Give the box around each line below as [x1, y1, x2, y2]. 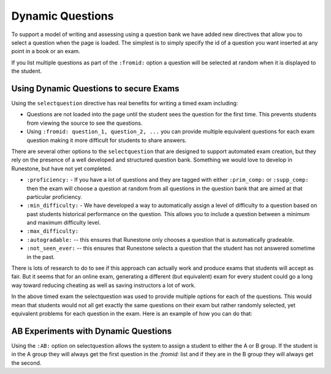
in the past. [26, 253, 55, 260]
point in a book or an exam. [11, 48, 80, 55]
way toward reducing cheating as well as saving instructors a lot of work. [11, 282, 196, 289]
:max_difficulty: [26, 228, 79, 235]
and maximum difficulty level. [26, 219, 101, 226]
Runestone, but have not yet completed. [11, 165, 113, 172]
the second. [11, 359, 42, 367]
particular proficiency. [26, 193, 83, 200]
